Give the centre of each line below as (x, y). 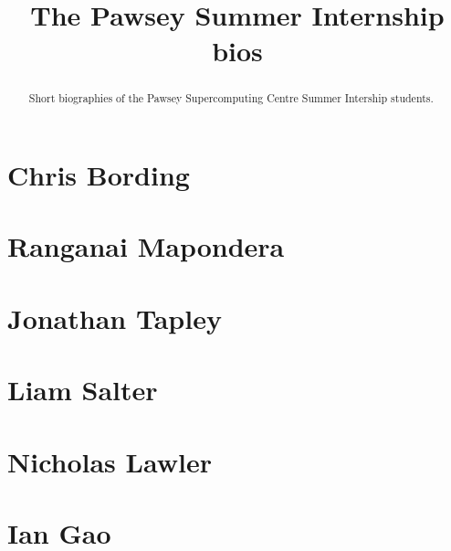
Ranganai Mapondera (146, 246)
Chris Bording (99, 175)
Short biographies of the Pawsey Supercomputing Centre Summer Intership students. (231, 98)
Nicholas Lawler (110, 461)
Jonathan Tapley (115, 318)
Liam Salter (83, 390)
